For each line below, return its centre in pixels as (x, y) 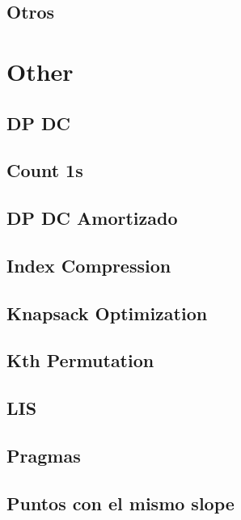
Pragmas (44, 456)
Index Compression (89, 265)
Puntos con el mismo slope (120, 503)
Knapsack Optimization (107, 313)
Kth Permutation (80, 360)
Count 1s (45, 170)
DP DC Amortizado (92, 218)
